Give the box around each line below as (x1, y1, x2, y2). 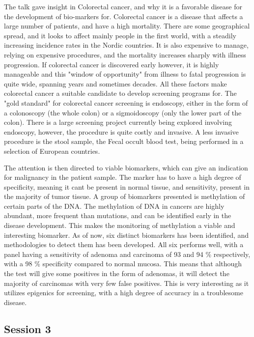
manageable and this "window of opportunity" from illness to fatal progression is (4, 69, 246, 79)
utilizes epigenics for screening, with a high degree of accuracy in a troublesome (4, 287, 243, 298)
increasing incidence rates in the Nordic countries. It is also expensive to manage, (4, 40, 249, 50)
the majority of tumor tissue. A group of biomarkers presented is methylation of (4, 191, 245, 201)
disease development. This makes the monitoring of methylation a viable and (4, 220, 235, 230)
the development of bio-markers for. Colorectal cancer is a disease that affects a (4, 11, 243, 21)
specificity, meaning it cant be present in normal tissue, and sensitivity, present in (4, 181, 250, 192)
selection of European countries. (4, 145, 100, 156)
